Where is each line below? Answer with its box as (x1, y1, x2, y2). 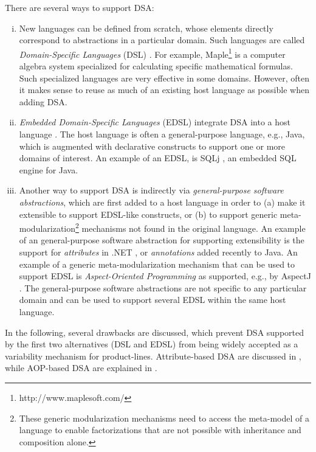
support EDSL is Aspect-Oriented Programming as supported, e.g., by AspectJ (19, 269, 311, 282)
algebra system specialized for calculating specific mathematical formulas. (19, 60, 293, 72)
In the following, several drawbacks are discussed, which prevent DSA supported (5, 325, 304, 338)
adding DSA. (19, 95, 67, 108)
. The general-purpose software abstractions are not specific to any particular (19, 281, 307, 294)
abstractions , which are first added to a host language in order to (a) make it (19, 195, 306, 208)
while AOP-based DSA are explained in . (5, 361, 157, 374)
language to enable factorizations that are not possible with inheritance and (19, 423, 301, 436)
